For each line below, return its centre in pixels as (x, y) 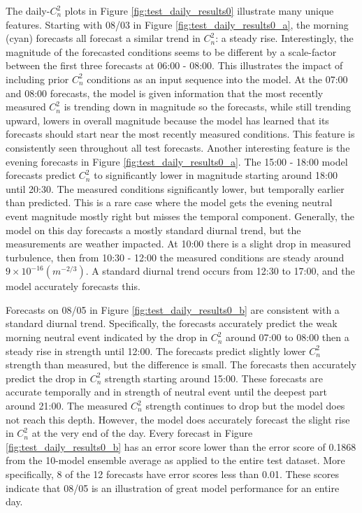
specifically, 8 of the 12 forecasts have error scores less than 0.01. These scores (172, 474)
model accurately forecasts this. (73, 286)
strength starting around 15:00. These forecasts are (214, 378)
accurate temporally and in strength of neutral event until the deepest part (167, 392)
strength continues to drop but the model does (245, 406)
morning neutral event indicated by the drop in (107, 337)
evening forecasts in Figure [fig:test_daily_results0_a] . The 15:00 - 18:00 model (177, 161)
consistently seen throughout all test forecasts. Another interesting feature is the (178, 147)
